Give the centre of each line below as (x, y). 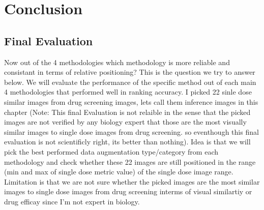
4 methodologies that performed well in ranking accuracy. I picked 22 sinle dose (128, 92)
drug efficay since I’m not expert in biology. (72, 201)
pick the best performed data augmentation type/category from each (111, 151)
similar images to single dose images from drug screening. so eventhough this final (131, 131)
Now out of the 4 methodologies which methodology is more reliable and (117, 62)
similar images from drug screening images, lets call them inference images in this (131, 101)
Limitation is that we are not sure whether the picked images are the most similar (132, 181)
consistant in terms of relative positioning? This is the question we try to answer (130, 72)
